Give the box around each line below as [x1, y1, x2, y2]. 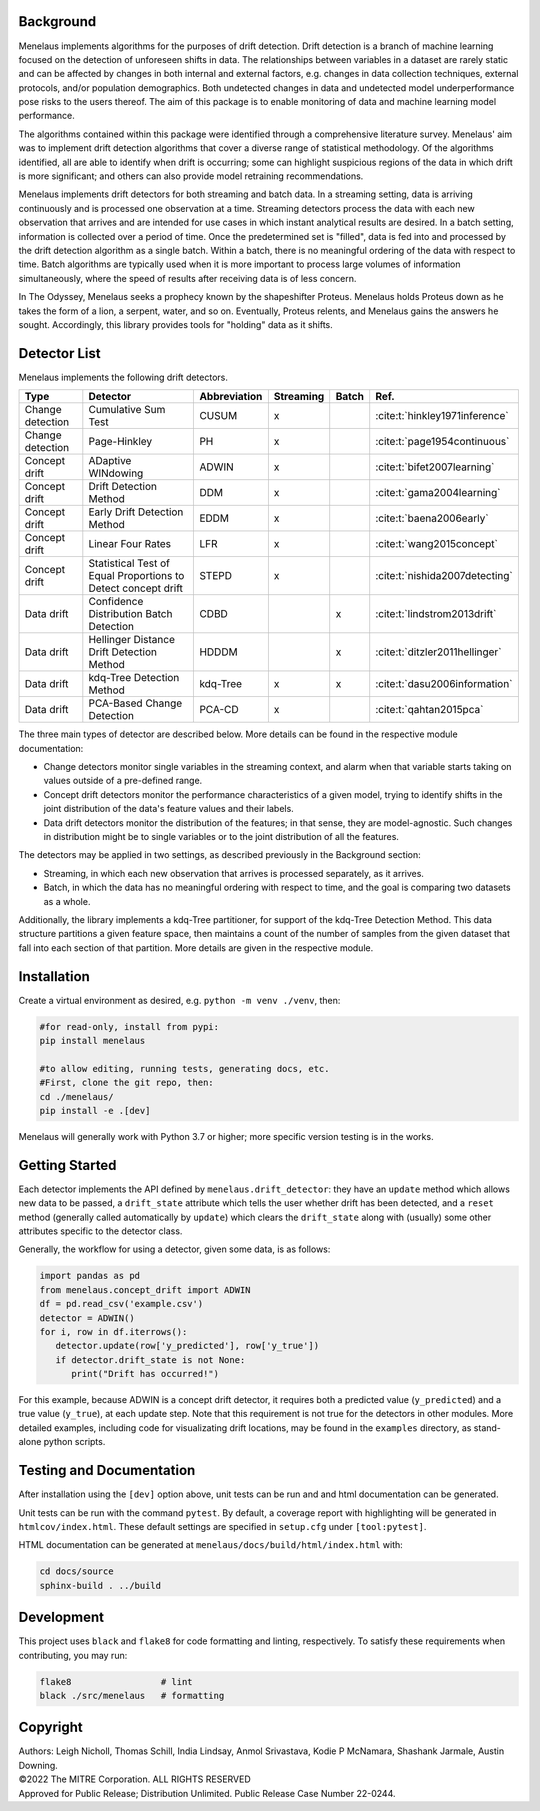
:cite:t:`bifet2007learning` [375, 460, 495, 474]
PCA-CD [199, 703, 239, 717]
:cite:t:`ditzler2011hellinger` [375, 645, 502, 659]
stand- [473, 1421, 502, 1434]
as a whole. [43, 895, 91, 907]
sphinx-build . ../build [39, 1580, 162, 1591]
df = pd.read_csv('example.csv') [39, 1298, 204, 1310]
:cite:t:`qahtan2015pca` [375, 703, 484, 717]
